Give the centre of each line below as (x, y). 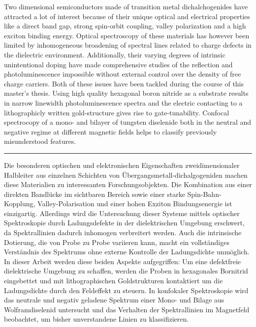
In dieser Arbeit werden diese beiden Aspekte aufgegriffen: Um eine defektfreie (123, 261)
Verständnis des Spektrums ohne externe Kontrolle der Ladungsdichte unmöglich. (127, 252)
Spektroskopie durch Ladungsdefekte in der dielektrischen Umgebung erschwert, (124, 223)
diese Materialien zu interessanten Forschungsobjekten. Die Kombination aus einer (128, 184)
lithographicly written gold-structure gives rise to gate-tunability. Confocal (117, 112)
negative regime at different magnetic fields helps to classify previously (111, 131)
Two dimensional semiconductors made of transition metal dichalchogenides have (126, 6)
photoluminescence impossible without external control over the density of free (123, 74)
